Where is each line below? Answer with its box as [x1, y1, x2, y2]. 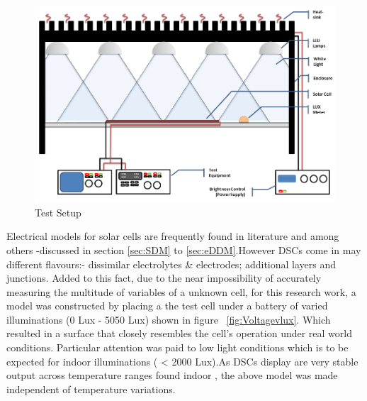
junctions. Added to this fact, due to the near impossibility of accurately [6, 270, 322, 285]
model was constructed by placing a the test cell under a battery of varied [6, 298, 328, 313]
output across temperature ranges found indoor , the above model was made [6, 368, 338, 383]
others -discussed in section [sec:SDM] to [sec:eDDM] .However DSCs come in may [6, 242, 361, 257]
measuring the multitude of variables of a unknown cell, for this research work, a [6, 284, 356, 299]
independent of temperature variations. [6, 381, 176, 396]
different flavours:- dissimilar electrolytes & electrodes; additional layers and [6, 256, 337, 271]
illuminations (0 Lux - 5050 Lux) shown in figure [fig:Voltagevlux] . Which [6, 312, 331, 326]
